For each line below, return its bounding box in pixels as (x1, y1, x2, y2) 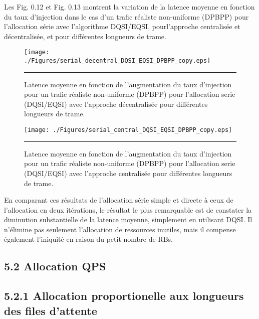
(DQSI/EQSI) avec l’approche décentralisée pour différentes (24, 98, 208, 109)
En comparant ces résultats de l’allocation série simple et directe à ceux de (4, 195, 233, 205)
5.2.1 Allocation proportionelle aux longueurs (4, 288, 244, 303)
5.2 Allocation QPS (4, 258, 106, 274)
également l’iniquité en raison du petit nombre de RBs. (4, 234, 173, 244)
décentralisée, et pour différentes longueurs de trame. (4, 31, 166, 41)
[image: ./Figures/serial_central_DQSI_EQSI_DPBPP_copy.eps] (24, 126, 232, 134)
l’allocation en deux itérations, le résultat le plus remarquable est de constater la (4, 204, 252, 215)
